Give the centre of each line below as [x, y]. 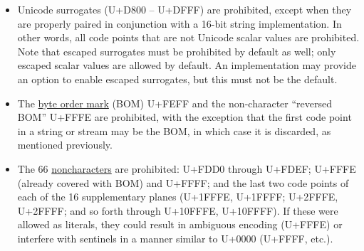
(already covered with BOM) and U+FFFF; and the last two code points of [183, 182]
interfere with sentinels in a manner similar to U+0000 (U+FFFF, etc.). [175, 238]
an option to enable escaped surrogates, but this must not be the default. [177, 79]
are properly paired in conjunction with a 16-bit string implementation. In [180, 23]
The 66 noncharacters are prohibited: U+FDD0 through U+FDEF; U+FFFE [187, 168]
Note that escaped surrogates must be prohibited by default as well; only [177, 51]
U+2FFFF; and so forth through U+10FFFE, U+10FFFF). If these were [178, 210]
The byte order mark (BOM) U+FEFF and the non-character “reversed [175, 103]
